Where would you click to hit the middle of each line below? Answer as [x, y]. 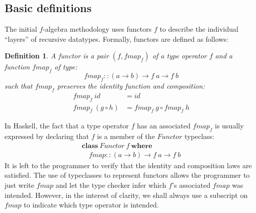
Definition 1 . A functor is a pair [57, 56]
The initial [21, 29]
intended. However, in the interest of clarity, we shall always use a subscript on [126, 195]
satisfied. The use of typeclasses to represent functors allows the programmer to [127, 175]
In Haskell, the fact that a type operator [67, 126]
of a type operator [179, 56]
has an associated [164, 126]
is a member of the [126, 136]
